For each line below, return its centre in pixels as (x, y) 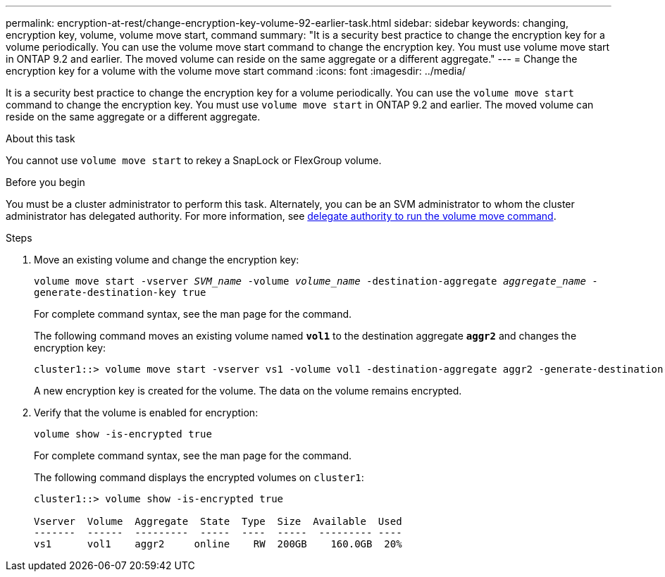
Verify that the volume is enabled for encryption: (146, 412)
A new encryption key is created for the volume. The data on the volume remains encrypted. (248, 391)
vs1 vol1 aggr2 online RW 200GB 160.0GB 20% (218, 544)
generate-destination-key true (120, 292)
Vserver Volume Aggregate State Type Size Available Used (218, 521)
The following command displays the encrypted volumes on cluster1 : (199, 477)
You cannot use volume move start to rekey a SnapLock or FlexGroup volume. (194, 160)
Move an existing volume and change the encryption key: (167, 260)
